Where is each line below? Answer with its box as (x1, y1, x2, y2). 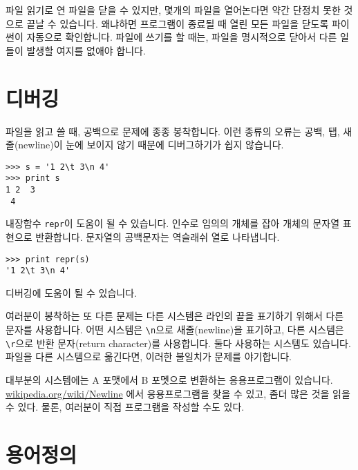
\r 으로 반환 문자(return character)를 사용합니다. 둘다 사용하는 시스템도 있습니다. (6, 335, 351, 350)
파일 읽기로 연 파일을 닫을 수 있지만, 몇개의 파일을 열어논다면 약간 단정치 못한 (6, 3, 341, 17)
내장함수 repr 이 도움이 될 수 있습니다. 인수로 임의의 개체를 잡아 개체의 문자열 (6, 216, 340, 231)
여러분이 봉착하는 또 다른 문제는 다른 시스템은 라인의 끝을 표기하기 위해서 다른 (6, 309, 344, 323)
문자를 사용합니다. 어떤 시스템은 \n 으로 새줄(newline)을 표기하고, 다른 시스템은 (6, 322, 344, 337)
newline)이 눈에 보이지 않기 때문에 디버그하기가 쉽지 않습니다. (18, 137, 284, 152)
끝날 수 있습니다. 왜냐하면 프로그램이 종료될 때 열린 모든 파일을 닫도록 (26, 16, 329, 30)
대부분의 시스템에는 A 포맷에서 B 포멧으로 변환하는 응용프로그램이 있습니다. (6, 372, 333, 386)
